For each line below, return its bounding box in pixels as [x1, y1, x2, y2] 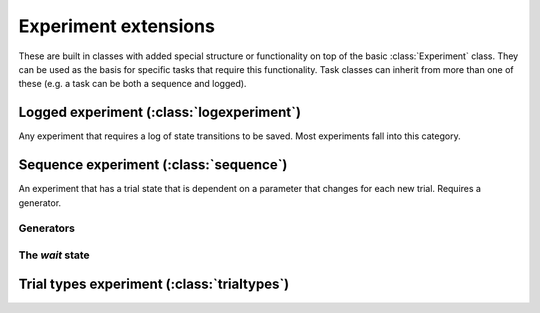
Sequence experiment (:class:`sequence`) [18, 156, 288, 174]
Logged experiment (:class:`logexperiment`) [18, 104, 302, 121]
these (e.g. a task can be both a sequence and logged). [18, 78, 247, 90]
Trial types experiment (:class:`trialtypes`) [18, 276, 290, 293]
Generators [18, 221, 75, 235]
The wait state [18, 248, 90, 262]
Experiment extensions [18, 15, 215, 37]
